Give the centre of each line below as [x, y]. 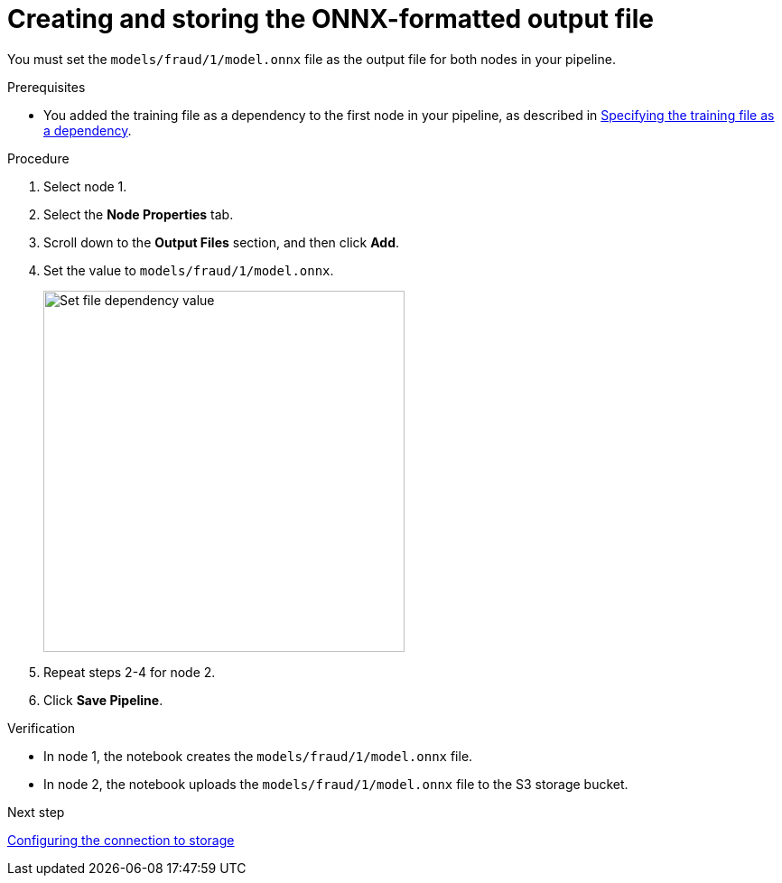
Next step [36, 812]
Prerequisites [47, 87]
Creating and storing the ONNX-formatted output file [330, 19]
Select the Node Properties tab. [139, 214]
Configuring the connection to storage [121, 840]
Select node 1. [85, 186]
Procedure [38, 158]
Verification [42, 728]
